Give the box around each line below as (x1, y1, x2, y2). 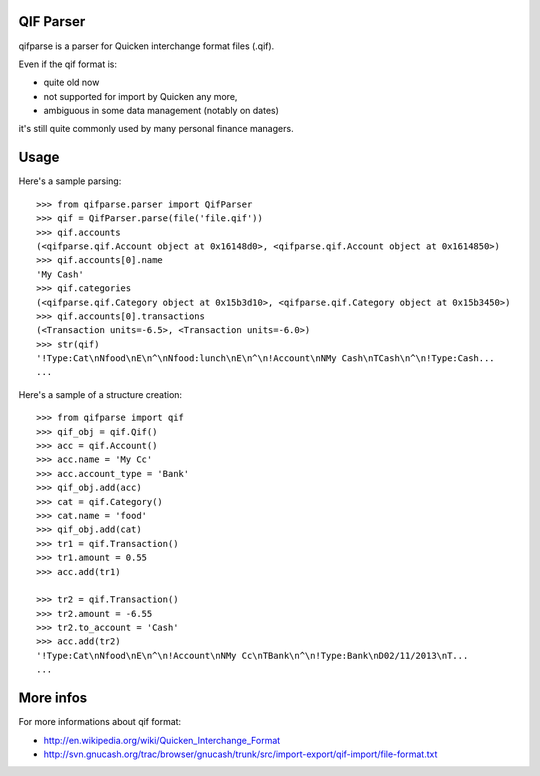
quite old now (43, 76, 100, 89)
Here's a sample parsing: (18, 175, 122, 187)
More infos (18, 690, 88, 707)
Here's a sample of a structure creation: (18, 388, 183, 400)
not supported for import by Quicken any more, (43, 90, 238, 102)
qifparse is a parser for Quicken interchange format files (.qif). (18, 40, 275, 52)
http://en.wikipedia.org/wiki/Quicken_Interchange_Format (43, 734, 281, 746)
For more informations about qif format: (18, 716, 182, 728)
